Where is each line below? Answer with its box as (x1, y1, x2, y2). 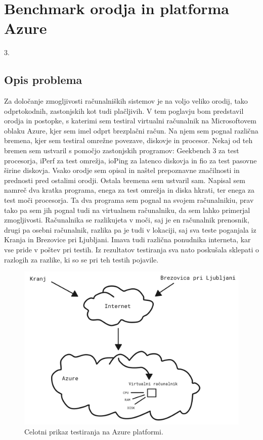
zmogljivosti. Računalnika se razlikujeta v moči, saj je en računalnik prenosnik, (4, 214, 249, 225)
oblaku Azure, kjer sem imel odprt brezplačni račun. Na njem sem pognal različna (4, 125, 258, 136)
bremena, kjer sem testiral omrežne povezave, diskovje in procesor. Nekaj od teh (4, 135, 253, 146)
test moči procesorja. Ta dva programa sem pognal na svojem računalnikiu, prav (4, 195, 254, 205)
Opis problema (4, 72, 82, 87)
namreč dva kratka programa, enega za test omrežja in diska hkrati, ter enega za (4, 185, 255, 195)
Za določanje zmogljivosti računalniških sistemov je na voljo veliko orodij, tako (4, 96, 248, 106)
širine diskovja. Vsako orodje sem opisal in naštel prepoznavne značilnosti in (4, 165, 240, 175)
